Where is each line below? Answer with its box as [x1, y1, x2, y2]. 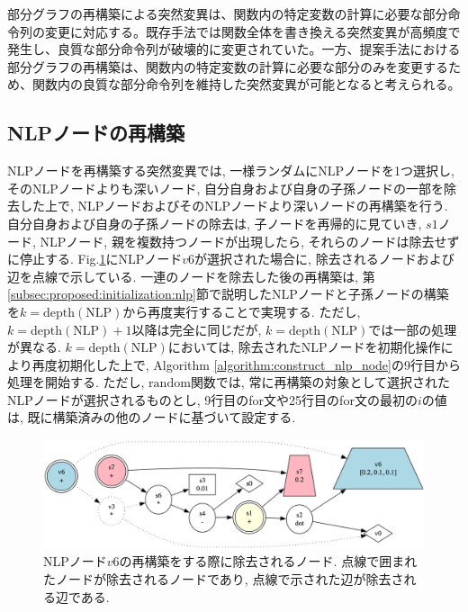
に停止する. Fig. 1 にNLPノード [7, 249, 183, 268]
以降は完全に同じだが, [131, 319, 262, 338]
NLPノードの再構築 [7, 119, 184, 147]
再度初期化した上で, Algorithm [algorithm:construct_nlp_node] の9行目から [31, 355, 461, 373]
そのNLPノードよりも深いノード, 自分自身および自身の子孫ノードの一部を [7, 178, 445, 197]
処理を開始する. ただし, [7, 373, 145, 391]
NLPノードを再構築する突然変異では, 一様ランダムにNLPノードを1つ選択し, [7, 161, 455, 180]
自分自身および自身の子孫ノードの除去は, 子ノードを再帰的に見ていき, [7, 213, 422, 232]
